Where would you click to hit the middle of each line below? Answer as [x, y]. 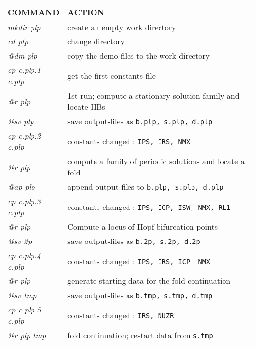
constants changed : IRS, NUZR [121, 315]
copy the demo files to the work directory [139, 55]
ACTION [86, 12]
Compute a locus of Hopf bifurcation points [143, 226]
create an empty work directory [122, 27]
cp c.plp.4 [25, 255]
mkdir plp [24, 27]
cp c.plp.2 [25, 135]
